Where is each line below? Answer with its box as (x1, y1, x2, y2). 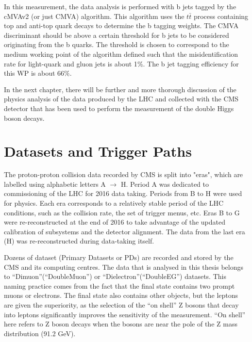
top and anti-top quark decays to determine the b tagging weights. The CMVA (4, 20, 239, 31)
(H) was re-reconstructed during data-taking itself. (4, 236, 154, 246)
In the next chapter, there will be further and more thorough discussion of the (4, 84, 236, 94)
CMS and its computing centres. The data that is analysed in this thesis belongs (4, 261, 243, 272)
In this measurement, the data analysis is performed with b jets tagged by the (4, 1, 236, 11)
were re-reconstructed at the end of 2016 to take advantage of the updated (4, 217, 225, 227)
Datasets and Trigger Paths (4, 141, 192, 161)
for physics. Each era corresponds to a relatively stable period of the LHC (4, 198, 224, 208)
